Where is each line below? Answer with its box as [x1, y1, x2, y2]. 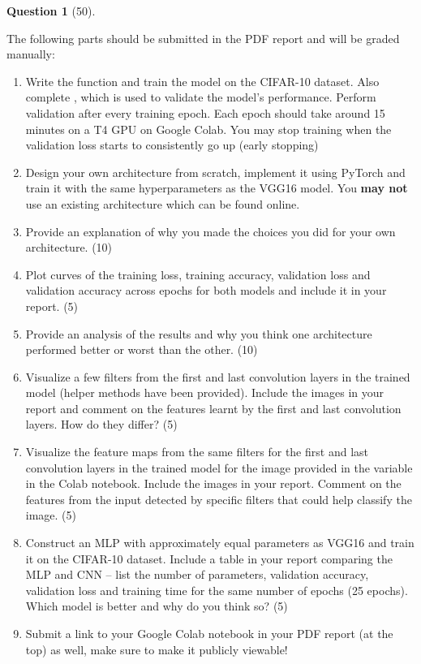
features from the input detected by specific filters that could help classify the [25, 490, 412, 507]
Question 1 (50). [6, 2, 96, 19]
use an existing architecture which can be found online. [25, 195, 300, 212]
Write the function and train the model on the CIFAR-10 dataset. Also [25, 72, 380, 89]
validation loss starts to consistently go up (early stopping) [25, 136, 319, 153]
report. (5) [25, 297, 79, 314]
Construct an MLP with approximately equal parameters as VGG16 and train [25, 534, 415, 551]
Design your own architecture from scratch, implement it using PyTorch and [25, 163, 406, 180]
